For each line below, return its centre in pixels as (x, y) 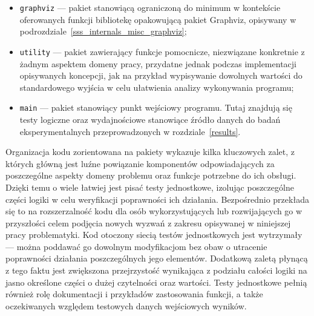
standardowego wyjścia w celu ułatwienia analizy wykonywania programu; (157, 87)
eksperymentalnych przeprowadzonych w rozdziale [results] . (130, 131)
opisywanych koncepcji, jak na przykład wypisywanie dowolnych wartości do (161, 75)
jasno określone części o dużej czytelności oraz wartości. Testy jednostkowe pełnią (156, 282)
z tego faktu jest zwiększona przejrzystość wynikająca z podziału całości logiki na (156, 270)
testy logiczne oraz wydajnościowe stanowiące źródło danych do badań (150, 119)
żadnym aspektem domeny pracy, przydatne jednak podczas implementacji (158, 63)
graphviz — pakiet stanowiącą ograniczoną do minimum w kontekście (150, 7)
